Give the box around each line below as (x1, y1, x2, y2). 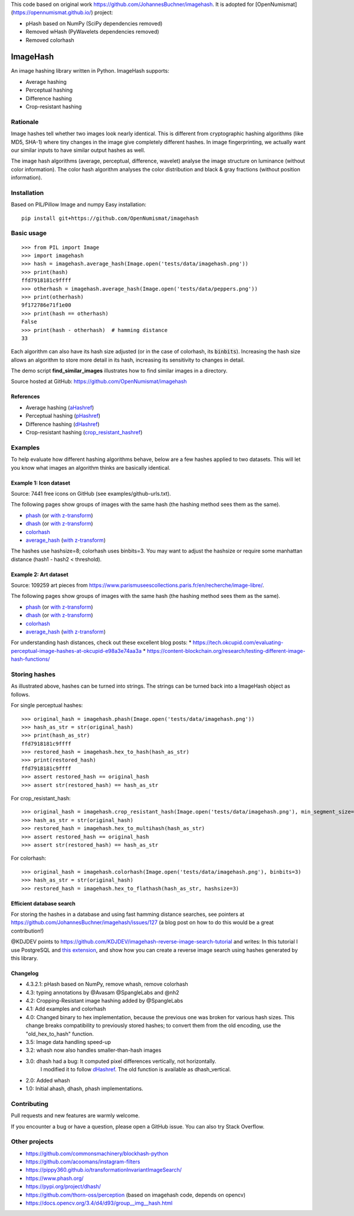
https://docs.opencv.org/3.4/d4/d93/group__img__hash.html (25, 1199, 173, 1207)
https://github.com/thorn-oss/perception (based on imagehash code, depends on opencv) (25, 1191, 246, 1198)
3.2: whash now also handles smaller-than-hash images (25, 1046, 162, 1054)
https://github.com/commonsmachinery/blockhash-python (25, 1150, 168, 1157)
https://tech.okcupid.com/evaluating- (192, 639, 284, 646)
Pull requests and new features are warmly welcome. (11, 1112, 140, 1119)
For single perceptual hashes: (11, 702, 83, 709)
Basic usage (11, 229, 47, 238)
